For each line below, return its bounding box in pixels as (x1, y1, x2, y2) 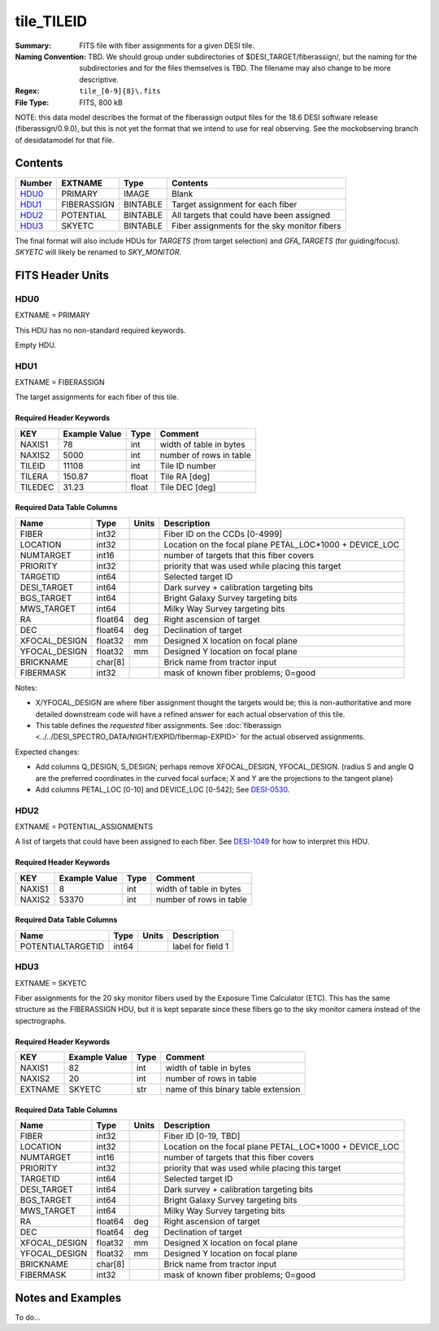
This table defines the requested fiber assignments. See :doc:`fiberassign (35, 721, 282, 730)
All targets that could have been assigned (171, 209, 331, 220)
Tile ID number (159, 460, 217, 471)
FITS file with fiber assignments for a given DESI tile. (79, 41, 255, 50)
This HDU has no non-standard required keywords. (15, 325, 186, 335)
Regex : (15, 86, 40, 96)
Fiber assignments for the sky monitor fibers (171, 220, 341, 231)
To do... (15, 1312, 41, 1322)
